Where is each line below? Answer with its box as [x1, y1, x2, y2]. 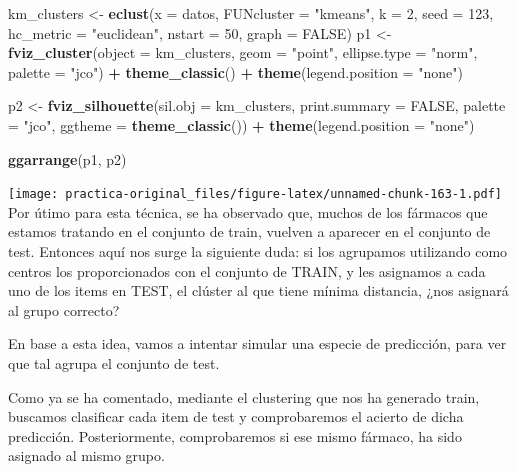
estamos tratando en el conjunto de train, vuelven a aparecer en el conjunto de [8, 221, 491, 242]
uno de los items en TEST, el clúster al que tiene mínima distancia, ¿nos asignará [8, 280, 509, 301]
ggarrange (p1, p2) [8, 148, 127, 169]
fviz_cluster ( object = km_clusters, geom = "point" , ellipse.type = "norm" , [8, 42, 478, 63]
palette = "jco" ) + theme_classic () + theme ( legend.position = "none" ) [8, 61, 463, 82]
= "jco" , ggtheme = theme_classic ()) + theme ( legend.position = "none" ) [8, 114, 475, 135]
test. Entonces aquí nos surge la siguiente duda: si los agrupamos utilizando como [8, 241, 508, 261]
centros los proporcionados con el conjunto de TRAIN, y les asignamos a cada [8, 260, 486, 281]
